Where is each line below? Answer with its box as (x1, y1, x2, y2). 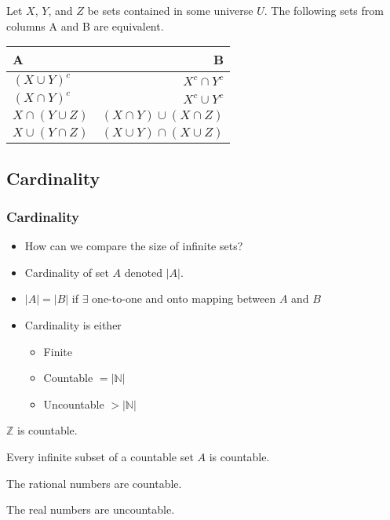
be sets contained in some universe (87, 2, 253, 18)
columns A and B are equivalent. (6, 17, 164, 34)
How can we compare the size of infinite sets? (24, 238, 243, 254)
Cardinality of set (24, 264, 109, 280)
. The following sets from (264, 2, 384, 18)
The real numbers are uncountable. (6, 501, 175, 518)
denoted (124, 264, 162, 280)
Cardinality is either (24, 316, 122, 333)
